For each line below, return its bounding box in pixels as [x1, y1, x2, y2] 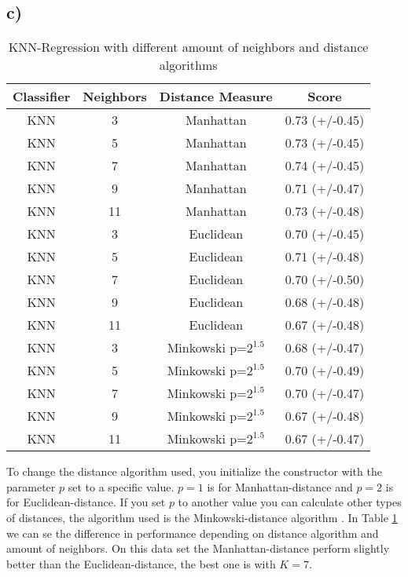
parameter [6, 478, 56, 495]
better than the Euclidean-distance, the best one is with [6, 555, 276, 572]
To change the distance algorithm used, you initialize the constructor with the [6, 463, 382, 480]
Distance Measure [159, 87, 273, 106]
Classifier [13, 87, 71, 106]
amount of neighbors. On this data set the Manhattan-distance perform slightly [6, 540, 390, 557]
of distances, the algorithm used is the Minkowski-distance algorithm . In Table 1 [6, 509, 398, 525]
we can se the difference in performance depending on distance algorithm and [6, 524, 379, 541]
